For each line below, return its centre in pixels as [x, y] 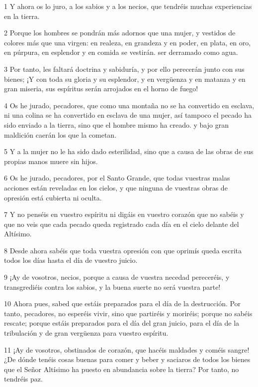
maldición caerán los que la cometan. [60, 134]
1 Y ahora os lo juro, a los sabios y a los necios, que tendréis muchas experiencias [128, 6]
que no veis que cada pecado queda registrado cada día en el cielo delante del [122, 224]
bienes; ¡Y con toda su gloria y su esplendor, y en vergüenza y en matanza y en [125, 79]
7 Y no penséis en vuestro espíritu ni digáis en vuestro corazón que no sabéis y [124, 214]
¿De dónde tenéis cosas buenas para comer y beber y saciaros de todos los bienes [127, 359]
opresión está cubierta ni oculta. [53, 197]
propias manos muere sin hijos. [51, 161]
